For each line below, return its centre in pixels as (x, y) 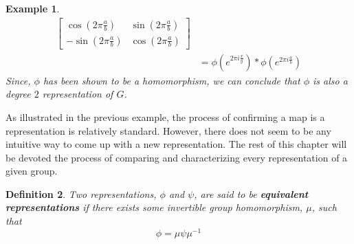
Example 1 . (33, 8)
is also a (330, 80)
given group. (32, 171)
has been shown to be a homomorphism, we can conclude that (172, 80)
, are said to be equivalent (251, 193)
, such (324, 207)
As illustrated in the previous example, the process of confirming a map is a (165, 117)
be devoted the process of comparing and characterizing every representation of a (177, 157)
